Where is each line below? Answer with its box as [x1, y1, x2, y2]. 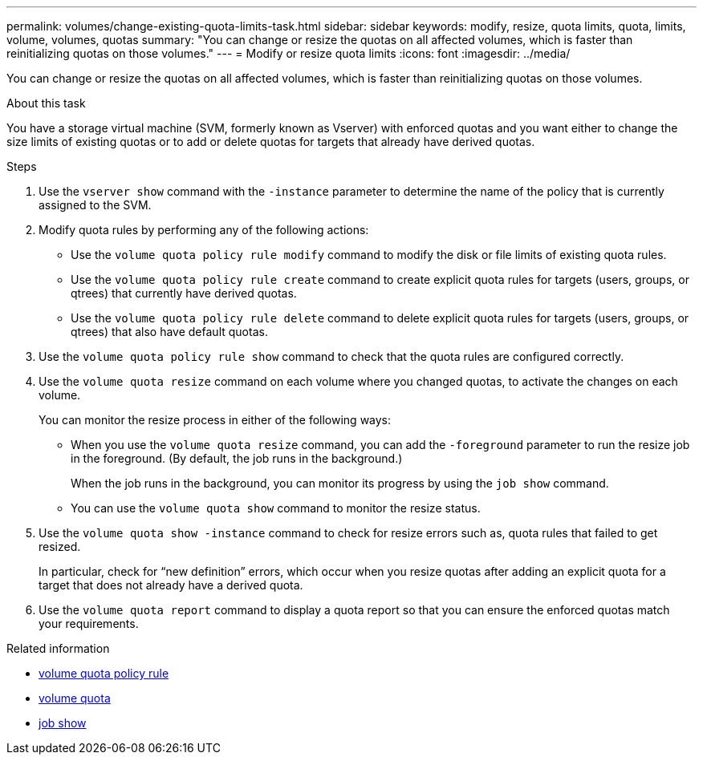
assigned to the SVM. [39, 198, 152, 212]
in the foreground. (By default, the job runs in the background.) [71, 451, 403, 465]
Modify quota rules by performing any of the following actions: [39, 223, 369, 237]
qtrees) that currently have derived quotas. [71, 286, 297, 300]
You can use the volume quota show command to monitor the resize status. [71, 501, 481, 515]
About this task [6, 96, 86, 110]
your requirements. [39, 617, 139, 630]
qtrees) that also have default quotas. [71, 325, 268, 338]
